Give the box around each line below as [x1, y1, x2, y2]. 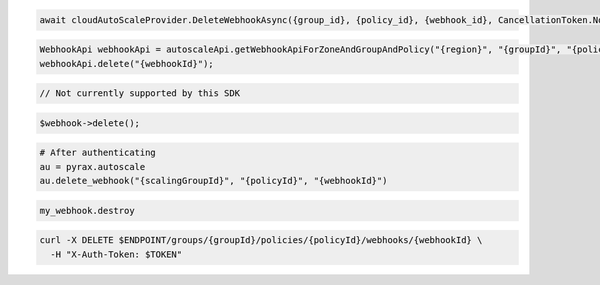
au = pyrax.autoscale [39, 161, 146, 172]
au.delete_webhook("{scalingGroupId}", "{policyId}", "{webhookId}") [39, 175, 388, 187]
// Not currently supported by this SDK [39, 88, 240, 99]
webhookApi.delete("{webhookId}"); [39, 58, 214, 69]
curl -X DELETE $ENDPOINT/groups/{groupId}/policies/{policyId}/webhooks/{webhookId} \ [39, 235, 483, 246]
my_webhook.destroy [39, 205, 135, 216]
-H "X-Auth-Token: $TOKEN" [50, 248, 183, 260]
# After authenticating [39, 147, 157, 159]
